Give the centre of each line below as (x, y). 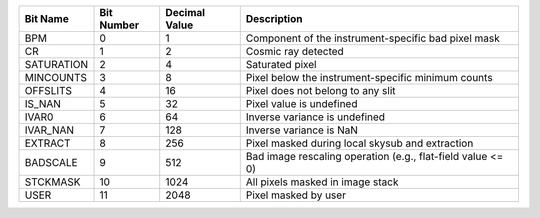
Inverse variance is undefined (315, 117)
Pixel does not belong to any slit (320, 90)
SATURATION (56, 64)
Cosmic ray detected (294, 51)
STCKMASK (52, 182)
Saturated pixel (281, 64)
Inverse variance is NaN (302, 130)
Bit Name (46, 18)
